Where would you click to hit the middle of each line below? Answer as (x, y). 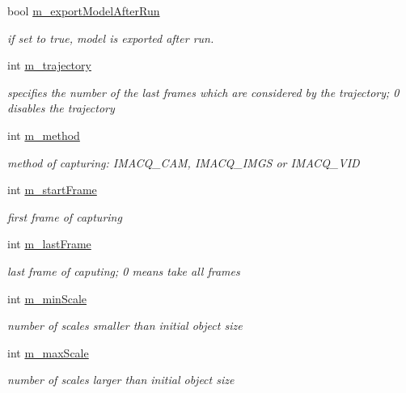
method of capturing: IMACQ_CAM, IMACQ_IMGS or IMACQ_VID (184, 162)
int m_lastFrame (49, 244)
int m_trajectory (49, 65)
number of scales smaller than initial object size (125, 325)
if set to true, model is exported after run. (111, 38)
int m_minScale (47, 298)
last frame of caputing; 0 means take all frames (124, 270)
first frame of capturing (65, 216)
